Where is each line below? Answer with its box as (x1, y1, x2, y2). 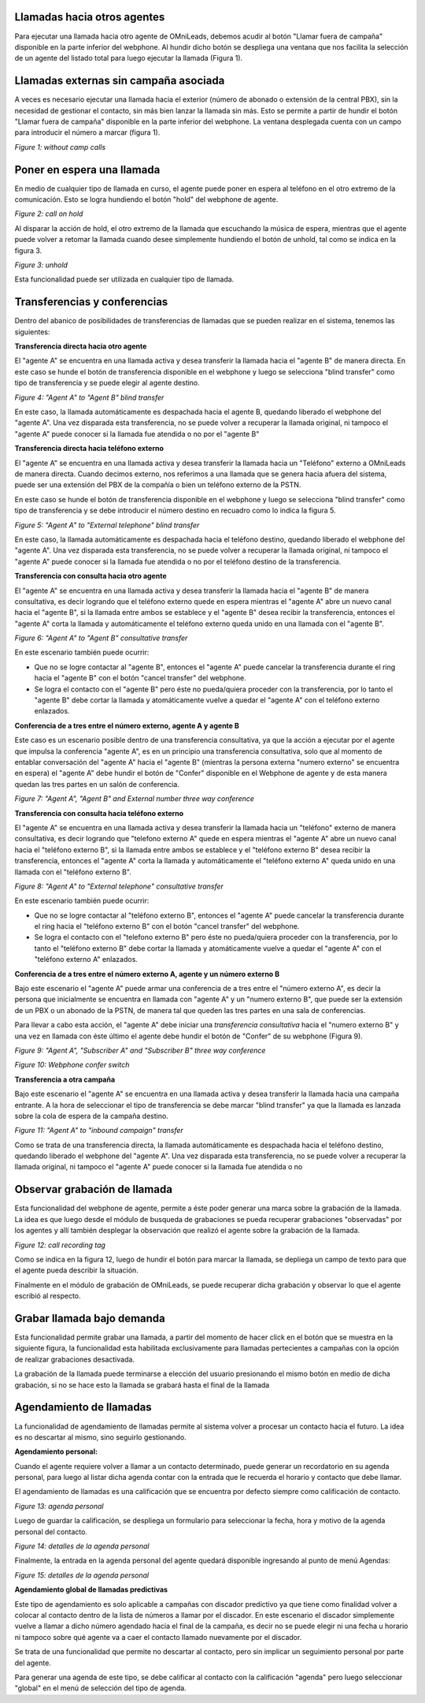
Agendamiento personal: (14, 1447, 98, 1456)
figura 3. (14, 245, 42, 255)
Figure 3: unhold (14, 260, 68, 270)
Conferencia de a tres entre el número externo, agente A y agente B (14, 721, 240, 730)
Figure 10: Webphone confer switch (14, 1060, 130, 1070)
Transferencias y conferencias (14, 296, 168, 309)
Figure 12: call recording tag (14, 1240, 106, 1250)
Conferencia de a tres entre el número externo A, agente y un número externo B (14, 969, 280, 978)
